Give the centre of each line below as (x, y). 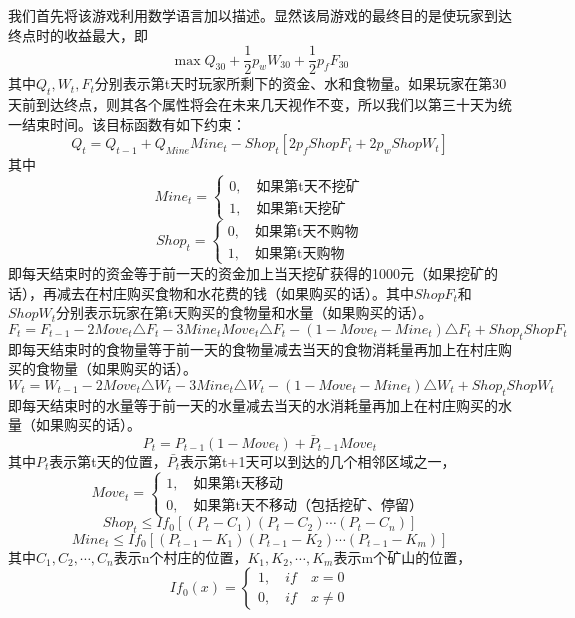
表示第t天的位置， (108, 460)
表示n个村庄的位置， (180, 556)
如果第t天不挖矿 (308, 187)
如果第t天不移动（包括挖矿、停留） (308, 505)
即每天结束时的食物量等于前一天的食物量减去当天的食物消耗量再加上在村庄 (253, 348)
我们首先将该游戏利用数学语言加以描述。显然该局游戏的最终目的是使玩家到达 (260, 15)
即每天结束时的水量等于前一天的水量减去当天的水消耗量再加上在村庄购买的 (253, 404)
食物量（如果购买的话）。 (116, 368)
